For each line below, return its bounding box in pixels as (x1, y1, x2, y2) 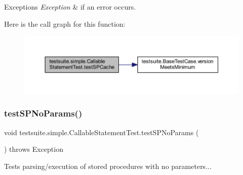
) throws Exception (4, 144, 63, 154)
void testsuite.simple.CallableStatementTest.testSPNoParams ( (4, 127, 199, 137)
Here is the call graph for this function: (4, 18, 126, 29)
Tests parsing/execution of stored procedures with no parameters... (4, 160, 212, 171)
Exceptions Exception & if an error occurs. (4, 2, 136, 12)
